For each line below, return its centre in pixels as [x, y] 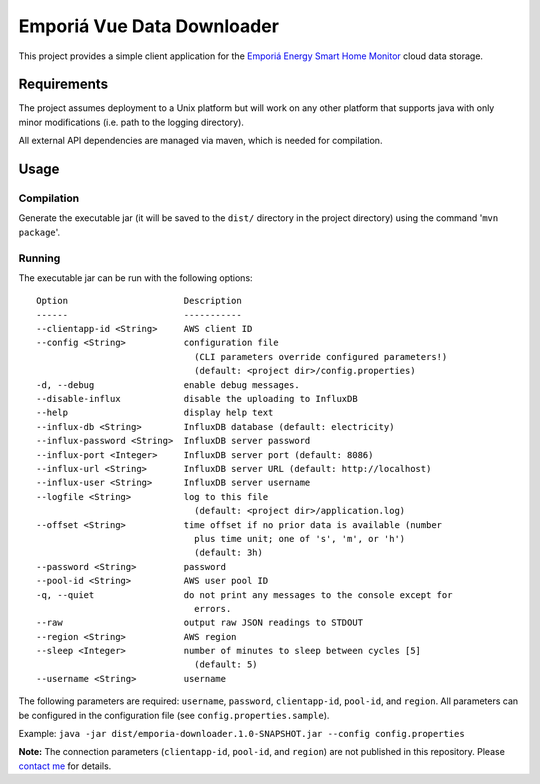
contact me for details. [65, 766]
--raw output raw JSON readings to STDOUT [200, 623]
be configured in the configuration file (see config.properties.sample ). [174, 715]
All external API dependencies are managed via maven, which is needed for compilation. [200, 141]
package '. [39, 232]
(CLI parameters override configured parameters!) [320, 356]
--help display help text [155, 413]
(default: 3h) [228, 553]
